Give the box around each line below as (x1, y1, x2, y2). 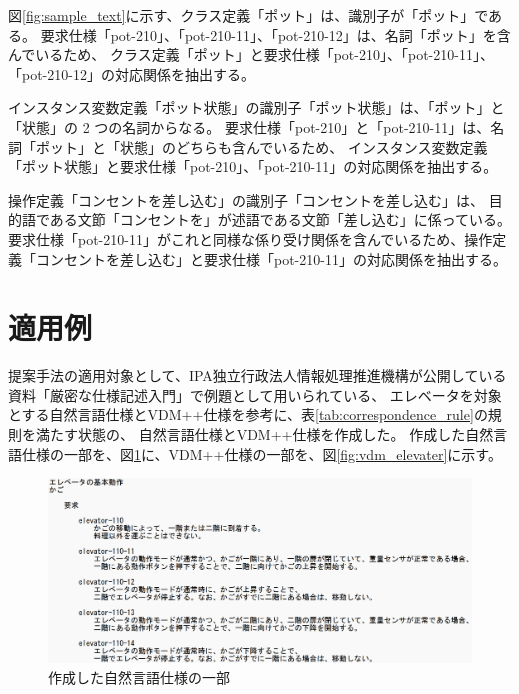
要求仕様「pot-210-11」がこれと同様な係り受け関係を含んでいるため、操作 (8, 228, 493, 249)
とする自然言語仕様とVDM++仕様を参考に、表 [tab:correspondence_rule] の (8, 404, 488, 425)
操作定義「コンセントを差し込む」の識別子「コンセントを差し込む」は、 (8, 189, 484, 210)
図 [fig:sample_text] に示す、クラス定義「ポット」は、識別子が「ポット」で (8, 5, 488, 25)
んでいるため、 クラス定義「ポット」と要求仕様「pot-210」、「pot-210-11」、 (8, 44, 494, 65)
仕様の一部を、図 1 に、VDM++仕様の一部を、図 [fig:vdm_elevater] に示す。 (21, 443, 502, 464)
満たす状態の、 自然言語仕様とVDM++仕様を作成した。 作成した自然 (35, 424, 494, 445)
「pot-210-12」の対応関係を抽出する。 (8, 63, 255, 84)
